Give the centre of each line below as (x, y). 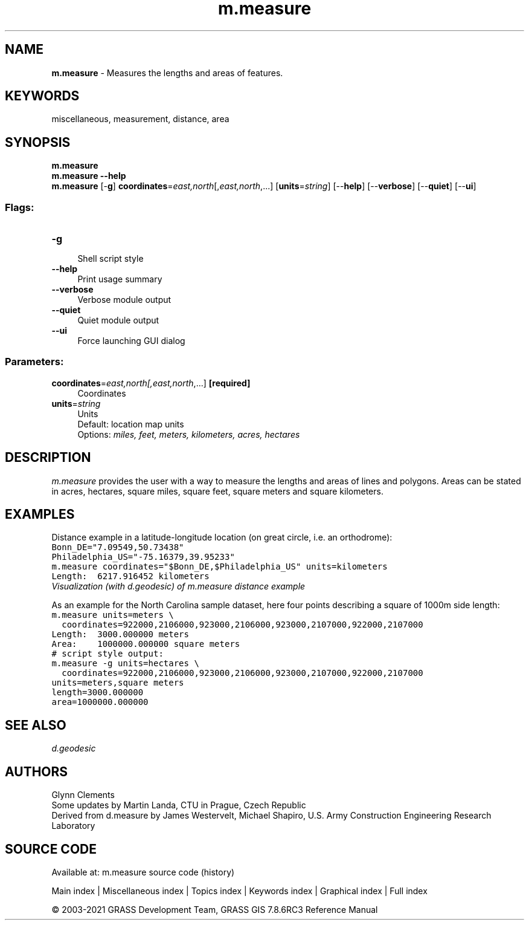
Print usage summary (120, 279)
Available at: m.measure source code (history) (143, 872)
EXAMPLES (40, 514)
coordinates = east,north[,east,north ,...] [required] (151, 383)
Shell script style (111, 259)
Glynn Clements (83, 795)
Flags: (20, 207)
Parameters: (34, 362)
